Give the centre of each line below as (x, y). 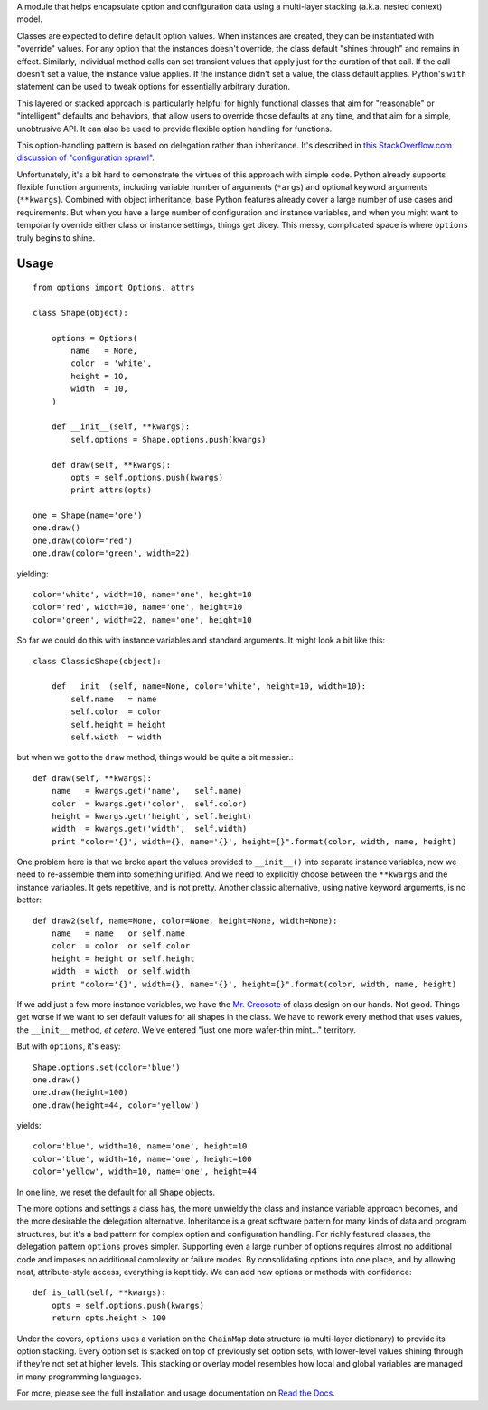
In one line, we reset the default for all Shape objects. (116, 1192)
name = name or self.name (118, 934)
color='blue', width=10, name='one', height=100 (142, 1159)
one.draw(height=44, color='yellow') (117, 1105)
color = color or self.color (121, 946)
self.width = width (116, 737)
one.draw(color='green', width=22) (112, 553)
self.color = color (116, 712)
